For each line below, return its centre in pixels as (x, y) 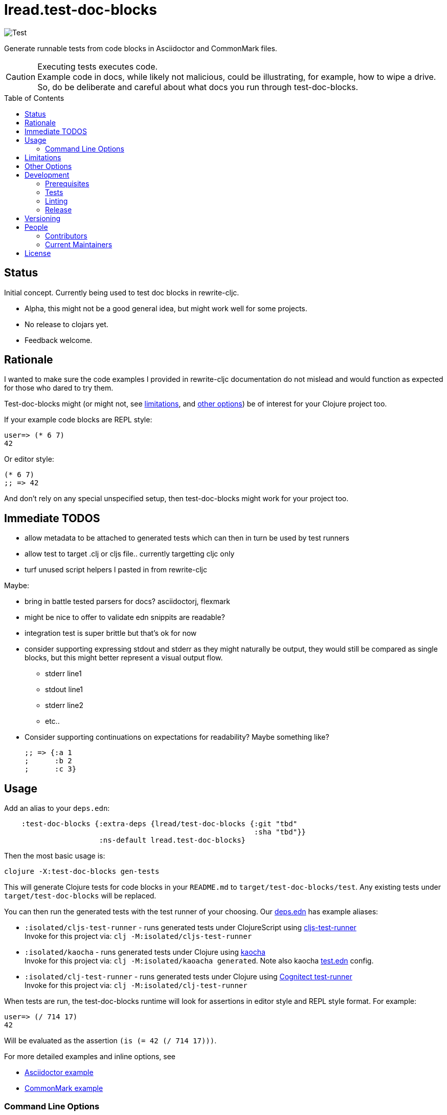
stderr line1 (63, 674)
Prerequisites (67, 183)
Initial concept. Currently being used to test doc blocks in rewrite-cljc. (122, 292)
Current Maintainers (79, 244)
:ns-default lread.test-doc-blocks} (172, 840)
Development (47, 175)
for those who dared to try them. (59, 388)
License (38, 253)
